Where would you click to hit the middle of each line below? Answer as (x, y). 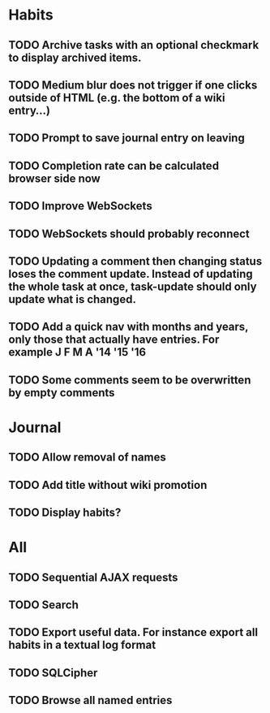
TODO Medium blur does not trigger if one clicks (133, 85)
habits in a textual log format (82, 645)
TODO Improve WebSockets (80, 206)
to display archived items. (75, 57)
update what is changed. (72, 299)
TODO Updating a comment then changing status (135, 261)
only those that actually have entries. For (114, 340)
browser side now (55, 178)
